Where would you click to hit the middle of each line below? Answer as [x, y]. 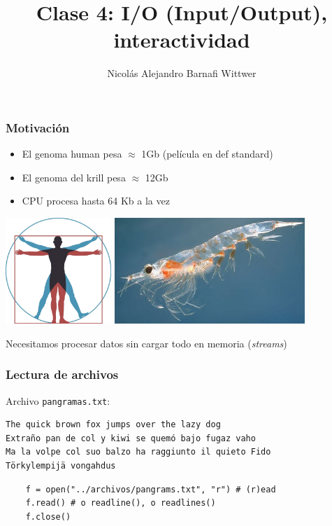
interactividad [182, 40]
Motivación [38, 127]
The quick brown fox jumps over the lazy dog [113, 425]
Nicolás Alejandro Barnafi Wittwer [182, 73]
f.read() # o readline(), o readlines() [121, 503]
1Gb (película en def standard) [207, 154]
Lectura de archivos [62, 374]
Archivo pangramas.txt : [58, 400]
